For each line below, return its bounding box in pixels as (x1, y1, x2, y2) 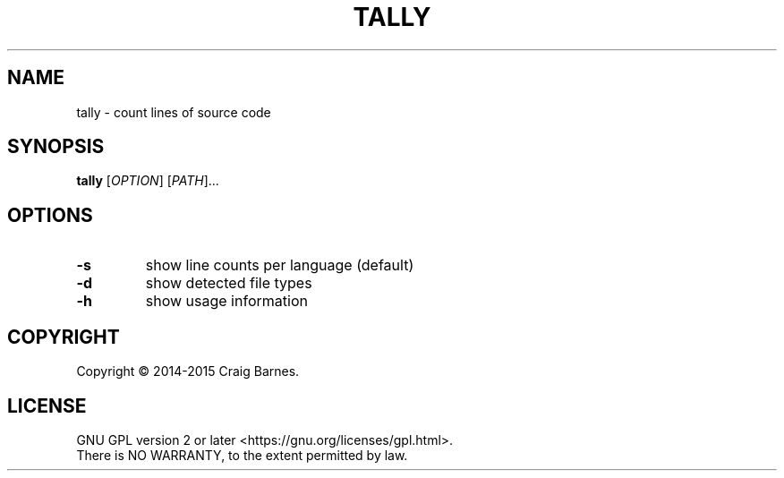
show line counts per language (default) (145, 256, 414, 275)
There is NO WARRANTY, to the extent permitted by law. (76, 447, 408, 463)
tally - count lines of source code (76, 104, 271, 120)
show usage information (145, 292, 308, 311)
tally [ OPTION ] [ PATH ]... (76, 173, 219, 189)
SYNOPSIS (7, 135, 105, 158)
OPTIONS (7, 203, 93, 226)
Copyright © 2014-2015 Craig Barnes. (76, 363, 300, 380)
